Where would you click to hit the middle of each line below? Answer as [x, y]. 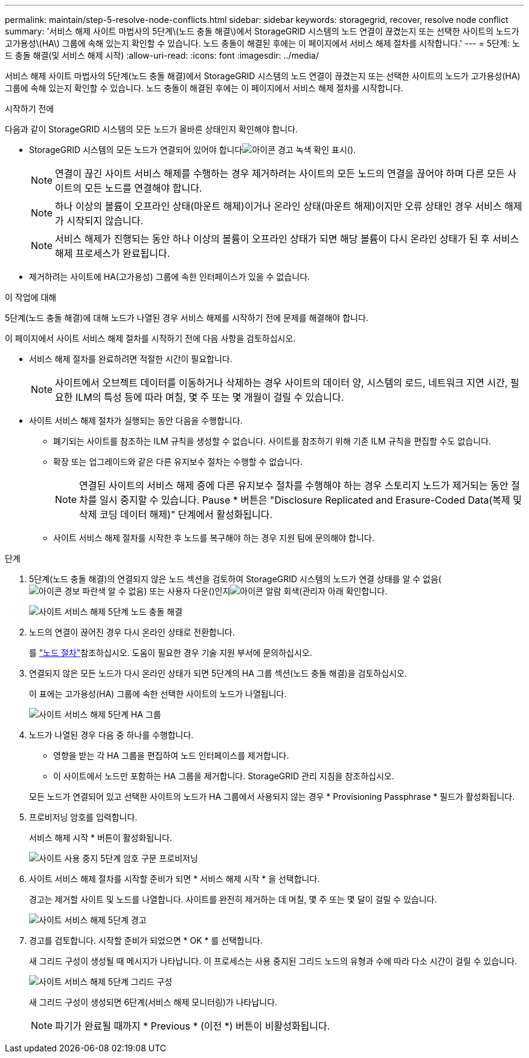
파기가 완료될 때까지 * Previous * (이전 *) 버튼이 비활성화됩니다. [193, 1026]
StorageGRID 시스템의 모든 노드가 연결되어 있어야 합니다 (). [193, 150]
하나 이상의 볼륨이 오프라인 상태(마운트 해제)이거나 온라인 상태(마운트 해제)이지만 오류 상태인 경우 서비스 [278, 206]
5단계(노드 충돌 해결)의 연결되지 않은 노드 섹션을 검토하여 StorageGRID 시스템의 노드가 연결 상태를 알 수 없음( [235, 579]
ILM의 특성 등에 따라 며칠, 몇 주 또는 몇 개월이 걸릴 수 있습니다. [210, 397]
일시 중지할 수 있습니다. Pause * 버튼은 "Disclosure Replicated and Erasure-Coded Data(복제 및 [311, 500]
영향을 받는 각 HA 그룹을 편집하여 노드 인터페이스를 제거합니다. [171, 755]
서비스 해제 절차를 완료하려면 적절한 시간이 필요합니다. [131, 359]
